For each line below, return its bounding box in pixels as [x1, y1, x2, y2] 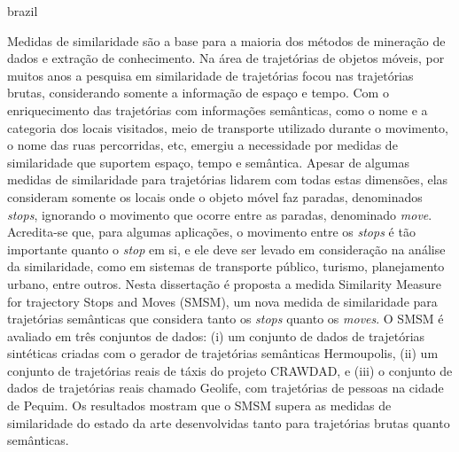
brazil [7, 2, 38, 19]
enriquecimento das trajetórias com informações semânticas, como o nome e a [7, 100, 428, 119]
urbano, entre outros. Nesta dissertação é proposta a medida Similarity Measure [7, 274, 441, 292]
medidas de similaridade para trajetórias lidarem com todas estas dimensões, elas [7, 170, 448, 189]
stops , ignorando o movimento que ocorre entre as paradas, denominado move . [7, 205, 432, 223]
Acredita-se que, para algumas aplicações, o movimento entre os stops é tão [7, 222, 416, 241]
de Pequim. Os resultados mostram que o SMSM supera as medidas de [7, 396, 392, 415]
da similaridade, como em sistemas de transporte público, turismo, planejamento [7, 257, 445, 276]
